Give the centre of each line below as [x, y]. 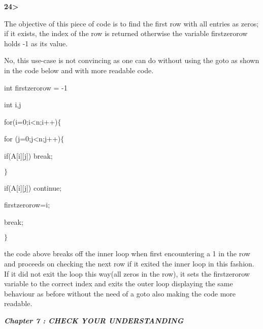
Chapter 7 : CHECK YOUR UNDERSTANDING [94, 320]
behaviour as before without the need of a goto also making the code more [120, 293]
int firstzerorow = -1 [36, 87]
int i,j [13, 104]
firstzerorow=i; [27, 205]
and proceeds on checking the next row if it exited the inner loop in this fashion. [129, 263]
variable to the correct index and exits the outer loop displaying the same [119, 283]
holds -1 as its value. [36, 43]
